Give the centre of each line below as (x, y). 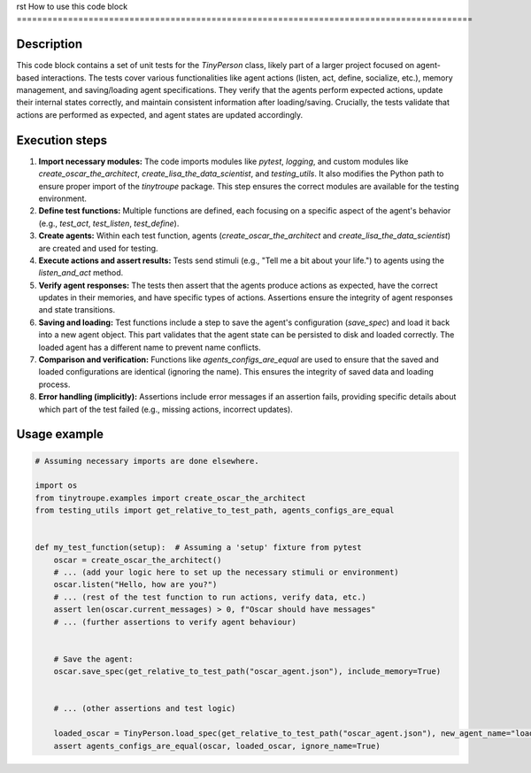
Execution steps (62, 140)
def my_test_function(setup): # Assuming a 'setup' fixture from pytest (198, 548)
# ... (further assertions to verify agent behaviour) (175, 622)
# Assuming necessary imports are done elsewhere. (147, 461)
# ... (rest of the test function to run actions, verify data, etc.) (210, 597)
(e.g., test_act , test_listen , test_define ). (109, 223)
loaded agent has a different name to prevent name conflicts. (150, 347)
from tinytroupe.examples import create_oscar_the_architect (170, 498)
